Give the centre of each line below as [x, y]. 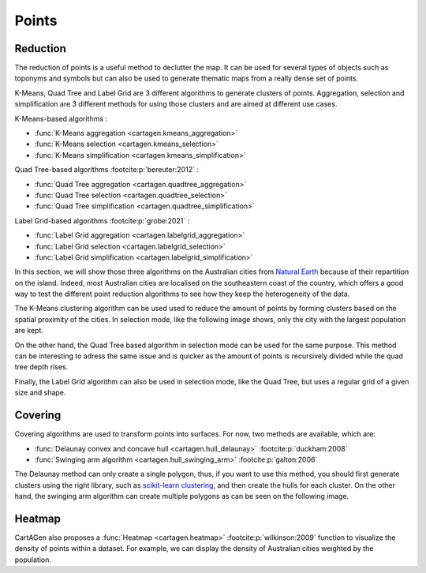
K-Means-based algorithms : [61, 118]
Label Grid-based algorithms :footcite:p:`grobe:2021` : [102, 220]
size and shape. [40, 393]
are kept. [29, 331]
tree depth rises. [41, 367]
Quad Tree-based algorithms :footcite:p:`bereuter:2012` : [106, 170]
